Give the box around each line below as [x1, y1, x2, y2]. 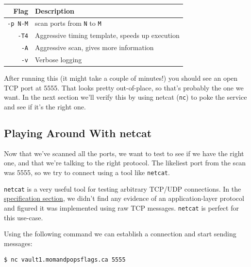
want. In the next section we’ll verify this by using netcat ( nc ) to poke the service [4, 92, 247, 102]
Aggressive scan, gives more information [34, 42, 154, 53]
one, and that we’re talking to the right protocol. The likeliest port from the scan [4, 158, 246, 168]
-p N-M [7, 20, 28, 28]
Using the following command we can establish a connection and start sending [4, 229, 236, 239]
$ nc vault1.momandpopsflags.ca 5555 [4, 256, 126, 264]
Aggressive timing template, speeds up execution [34, 30, 180, 40]
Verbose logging [34, 54, 82, 65]
